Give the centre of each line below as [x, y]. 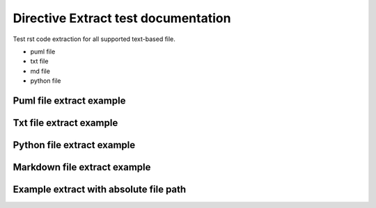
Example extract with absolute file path [100, 189]
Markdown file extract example [82, 167]
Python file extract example [74, 145]
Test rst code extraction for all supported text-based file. [94, 39]
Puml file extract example [69, 101]
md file [40, 71]
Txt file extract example [65, 123]
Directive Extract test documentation [122, 18]
